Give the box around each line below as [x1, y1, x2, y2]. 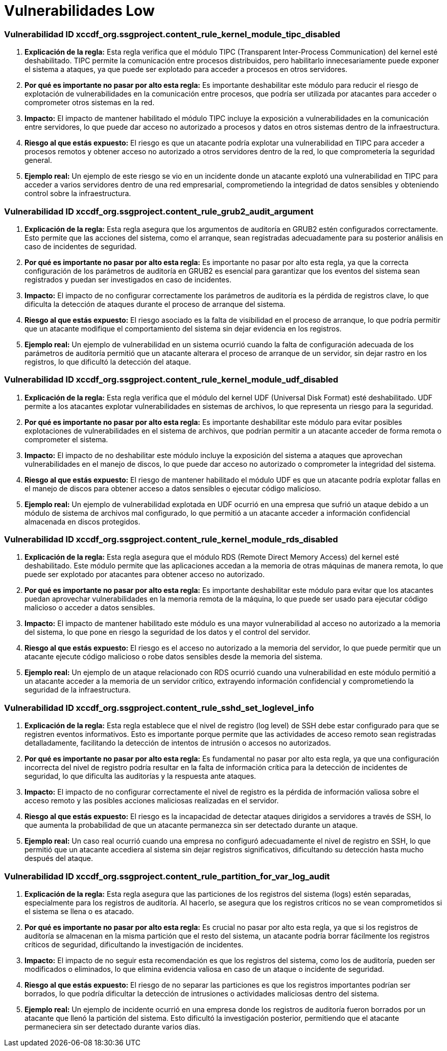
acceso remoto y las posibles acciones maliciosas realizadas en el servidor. [25, 796, 279, 805]
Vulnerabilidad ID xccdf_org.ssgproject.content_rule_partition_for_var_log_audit [4, 871, 330, 881]
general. [25, 156, 52, 165]
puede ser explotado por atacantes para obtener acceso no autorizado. [25, 570, 265, 579]
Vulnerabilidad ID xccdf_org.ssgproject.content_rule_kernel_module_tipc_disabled [4, 29, 340, 39]
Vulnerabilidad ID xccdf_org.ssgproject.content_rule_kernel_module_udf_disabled [4, 374, 339, 385]
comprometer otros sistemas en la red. [25, 98, 155, 107]
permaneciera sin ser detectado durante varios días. [25, 1022, 201, 1031]
